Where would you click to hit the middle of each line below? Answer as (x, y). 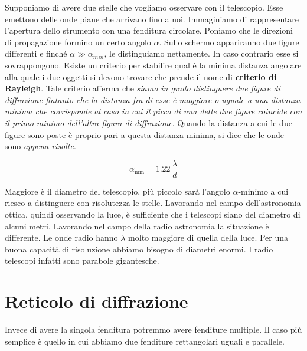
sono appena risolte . (40, 146)
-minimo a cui (263, 191)
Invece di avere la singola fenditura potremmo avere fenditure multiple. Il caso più (153, 329)
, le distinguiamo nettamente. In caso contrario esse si (201, 53)
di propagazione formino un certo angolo (78, 42)
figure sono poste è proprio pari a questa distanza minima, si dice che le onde (145, 134)
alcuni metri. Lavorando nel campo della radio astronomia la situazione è (137, 226)
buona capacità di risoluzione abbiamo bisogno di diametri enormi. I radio (139, 249)
